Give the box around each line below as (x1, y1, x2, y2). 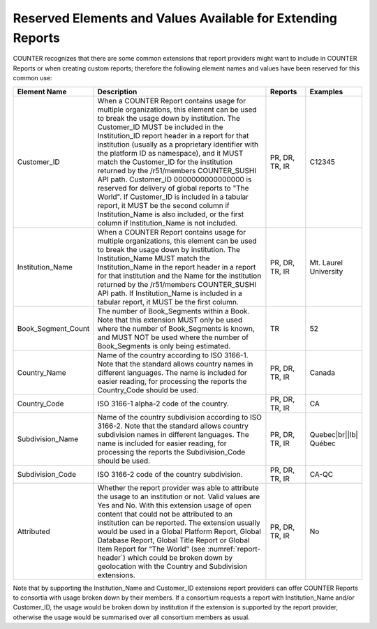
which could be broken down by (127, 552, 233, 562)
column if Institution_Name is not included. (97, 218, 237, 228)
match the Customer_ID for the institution (97, 157, 233, 167)
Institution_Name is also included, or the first (97, 209, 244, 219)
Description (97, 87, 138, 96)
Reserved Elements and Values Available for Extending (13, 10, 338, 26)
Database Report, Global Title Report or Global (97, 535, 250, 545)
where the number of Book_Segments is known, (97, 323, 255, 333)
